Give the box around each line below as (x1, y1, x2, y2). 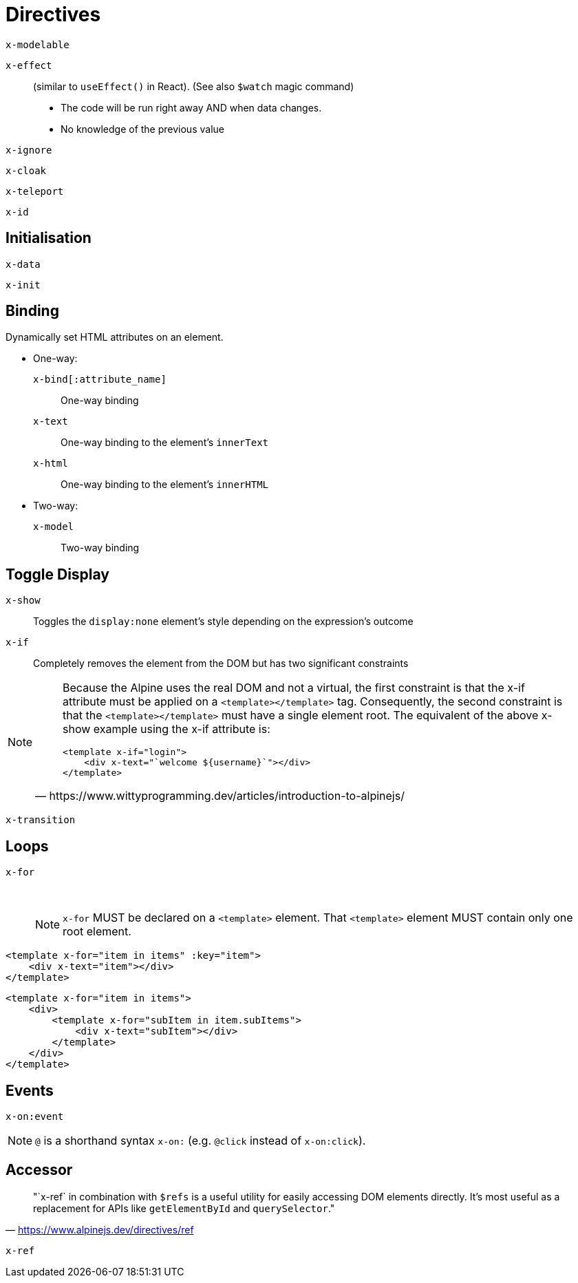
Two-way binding (61, 542, 140, 554)
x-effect (6, 59, 52, 71)
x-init (6, 279, 41, 290)
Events (6, 1081, 54, 1099)
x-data (6, 258, 41, 270)
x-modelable (6, 39, 69, 50)
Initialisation (6, 229, 92, 247)
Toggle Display (6, 565, 109, 583)
